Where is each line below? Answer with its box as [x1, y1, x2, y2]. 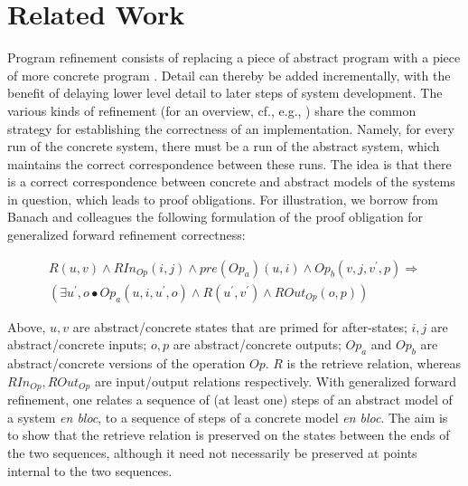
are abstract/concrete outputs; [173, 335, 342, 354]
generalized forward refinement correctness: [7, 225, 246, 244]
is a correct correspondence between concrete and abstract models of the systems [7, 172, 455, 191]
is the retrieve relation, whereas [286, 354, 461, 373]
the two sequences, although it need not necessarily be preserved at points [7, 443, 417, 462]
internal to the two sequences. [7, 461, 173, 480]
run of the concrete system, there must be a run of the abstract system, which [7, 137, 440, 156]
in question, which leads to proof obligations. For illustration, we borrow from [7, 189, 438, 208]
